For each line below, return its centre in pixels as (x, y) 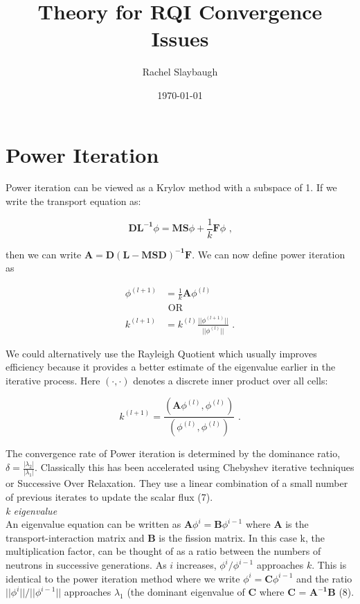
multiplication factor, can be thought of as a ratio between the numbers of (163, 551)
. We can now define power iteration (269, 254)
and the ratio (324, 578)
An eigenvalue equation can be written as (93, 524)
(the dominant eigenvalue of (186, 592)
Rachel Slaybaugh (180, 72)
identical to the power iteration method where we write (123, 578)
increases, (196, 565)
